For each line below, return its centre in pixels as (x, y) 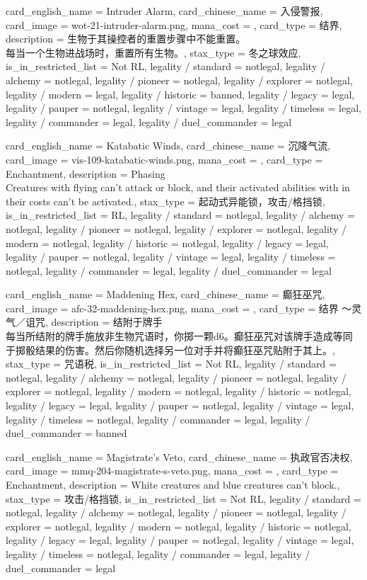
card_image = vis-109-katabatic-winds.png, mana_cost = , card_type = (164, 159)
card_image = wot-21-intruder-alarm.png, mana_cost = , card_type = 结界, (174, 24)
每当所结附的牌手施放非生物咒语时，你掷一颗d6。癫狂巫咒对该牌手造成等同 (179, 336)
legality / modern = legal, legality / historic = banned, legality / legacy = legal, (180, 94)
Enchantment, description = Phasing (86, 173)
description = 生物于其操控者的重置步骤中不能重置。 (126, 39)
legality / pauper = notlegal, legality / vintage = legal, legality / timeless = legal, (184, 108)
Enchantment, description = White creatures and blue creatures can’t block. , (173, 484)
